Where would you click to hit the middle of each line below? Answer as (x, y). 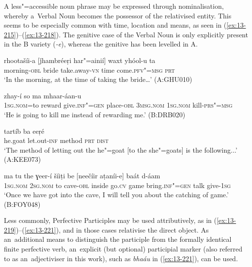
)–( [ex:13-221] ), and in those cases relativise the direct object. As (112, 229)
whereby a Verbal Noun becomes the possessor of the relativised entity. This (118, 15)
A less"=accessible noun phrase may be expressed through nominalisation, (114, 6)
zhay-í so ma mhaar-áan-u (43, 95)
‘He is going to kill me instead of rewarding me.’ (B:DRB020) (95, 114)
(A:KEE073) (23, 159)
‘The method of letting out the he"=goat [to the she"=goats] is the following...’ (121, 149)
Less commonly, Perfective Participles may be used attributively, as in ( (110, 220)
